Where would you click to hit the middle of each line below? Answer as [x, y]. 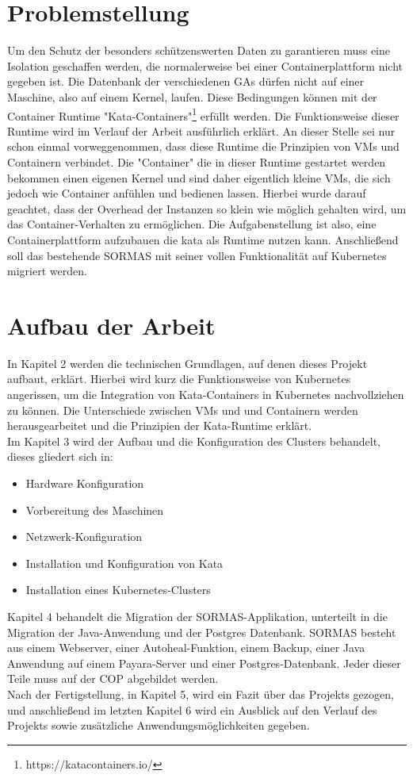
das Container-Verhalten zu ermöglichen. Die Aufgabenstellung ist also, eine [192, 224]
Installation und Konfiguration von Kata [124, 563]
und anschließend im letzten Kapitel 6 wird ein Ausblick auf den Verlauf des [192, 709]
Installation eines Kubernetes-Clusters [118, 590]
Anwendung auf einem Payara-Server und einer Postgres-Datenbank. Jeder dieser [204, 663]
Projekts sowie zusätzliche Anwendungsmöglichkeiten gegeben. [159, 725]
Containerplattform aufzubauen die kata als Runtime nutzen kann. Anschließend [203, 239]
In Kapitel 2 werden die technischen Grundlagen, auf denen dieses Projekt [187, 363]
